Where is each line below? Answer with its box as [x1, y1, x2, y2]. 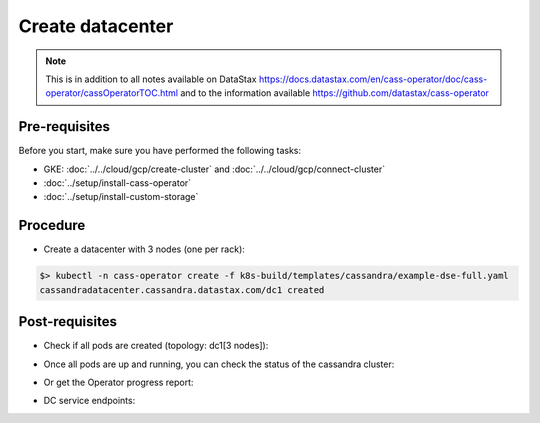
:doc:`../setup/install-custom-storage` [43, 191, 199, 203]
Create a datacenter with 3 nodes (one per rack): [43, 243, 245, 255]
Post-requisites [18, 313, 117, 330]
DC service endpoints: [43, 395, 136, 407]
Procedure [18, 217, 86, 234]
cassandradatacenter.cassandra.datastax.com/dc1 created [39, 284, 325, 295]
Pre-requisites [18, 118, 110, 135]
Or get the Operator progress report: [43, 376, 194, 388]
